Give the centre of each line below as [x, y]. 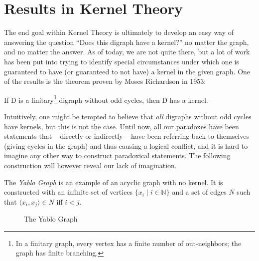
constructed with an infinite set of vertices [68, 192]
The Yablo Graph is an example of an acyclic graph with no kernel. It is [114, 182]
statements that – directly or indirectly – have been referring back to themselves [127, 136]
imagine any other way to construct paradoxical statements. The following [117, 155]
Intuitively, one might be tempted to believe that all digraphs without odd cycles [128, 116]
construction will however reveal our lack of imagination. [90, 165]
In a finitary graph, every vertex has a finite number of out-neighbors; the [129, 243]
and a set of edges [199, 192]
